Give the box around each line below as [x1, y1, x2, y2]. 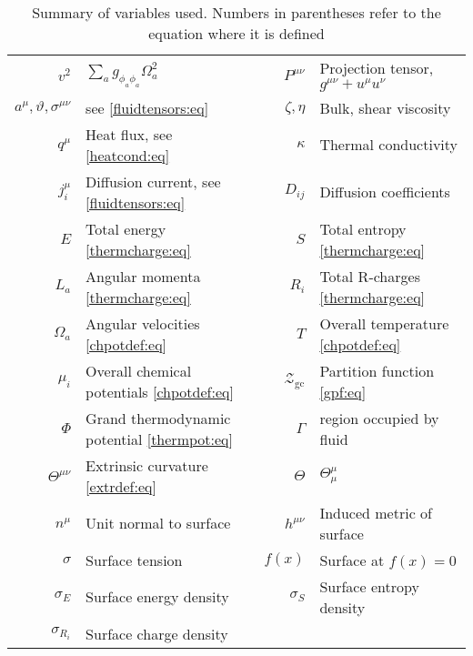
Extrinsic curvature [86, 454, 208, 476]
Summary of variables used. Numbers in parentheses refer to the [32, 2, 441, 23]
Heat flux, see [86, 123, 173, 145]
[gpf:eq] [319, 380, 367, 402]
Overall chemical [86, 359, 192, 381]
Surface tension [86, 549, 183, 570]
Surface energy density [86, 586, 229, 608]
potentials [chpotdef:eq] [86, 380, 234, 402]
